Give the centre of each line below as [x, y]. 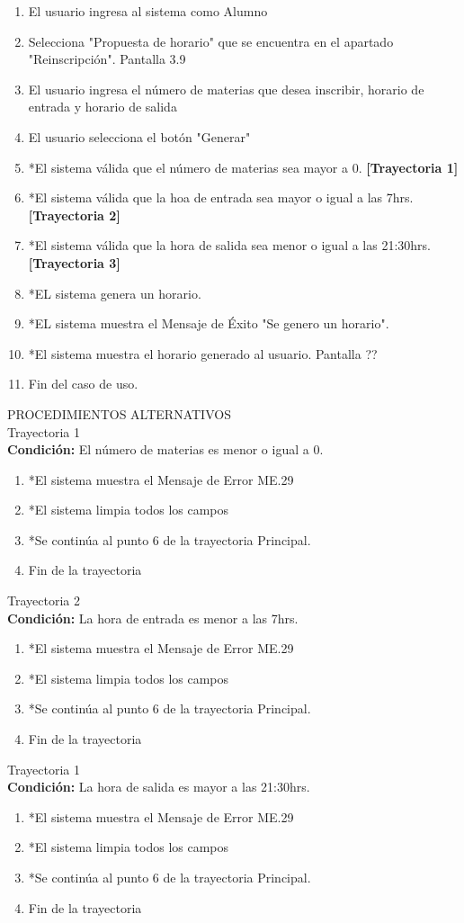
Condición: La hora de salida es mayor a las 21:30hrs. [159, 787]
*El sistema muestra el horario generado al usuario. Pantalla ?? [203, 353]
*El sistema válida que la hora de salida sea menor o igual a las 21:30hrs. [229, 245]
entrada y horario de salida [103, 107]
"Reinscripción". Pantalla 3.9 [107, 59]
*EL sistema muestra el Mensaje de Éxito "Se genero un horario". [209, 323]
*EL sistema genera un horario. [115, 293]
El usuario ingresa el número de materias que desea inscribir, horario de [226, 89]
